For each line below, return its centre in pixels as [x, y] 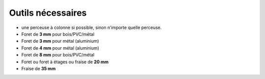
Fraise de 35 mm [39, 68]
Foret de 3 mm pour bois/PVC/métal [58, 34]
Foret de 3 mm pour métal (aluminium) [60, 41]
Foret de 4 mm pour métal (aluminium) [60, 48]
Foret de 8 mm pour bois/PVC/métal [58, 55]
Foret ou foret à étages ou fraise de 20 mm [65, 62]
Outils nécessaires [48, 13]
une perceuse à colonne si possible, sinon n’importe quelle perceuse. [92, 27]
